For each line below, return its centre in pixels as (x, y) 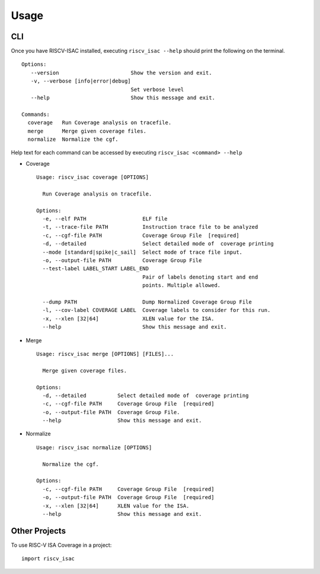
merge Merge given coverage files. (87, 131)
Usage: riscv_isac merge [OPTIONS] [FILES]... (105, 354)
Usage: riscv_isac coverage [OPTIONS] (93, 177)
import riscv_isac (48, 559)
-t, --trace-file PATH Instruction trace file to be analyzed (150, 227)
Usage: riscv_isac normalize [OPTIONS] (94, 447)
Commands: (36, 114)
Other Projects (39, 531)
